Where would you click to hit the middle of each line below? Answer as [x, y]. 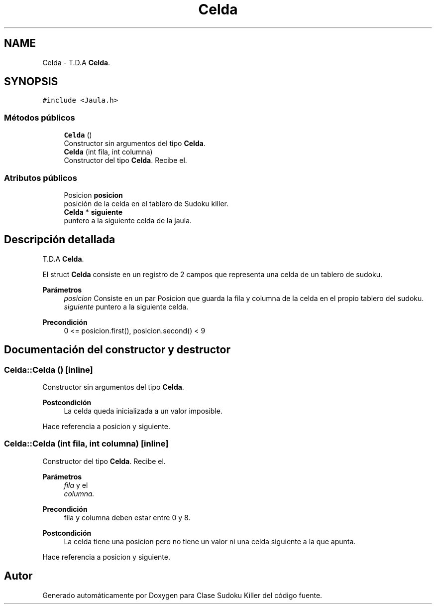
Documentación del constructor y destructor [117, 350]
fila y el [76, 485]
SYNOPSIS [31, 82]
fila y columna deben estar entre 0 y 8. [127, 517]
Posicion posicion [93, 195]
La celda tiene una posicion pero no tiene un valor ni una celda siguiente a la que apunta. [210, 541]
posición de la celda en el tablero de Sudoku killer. [146, 203]
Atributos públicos [41, 178]
